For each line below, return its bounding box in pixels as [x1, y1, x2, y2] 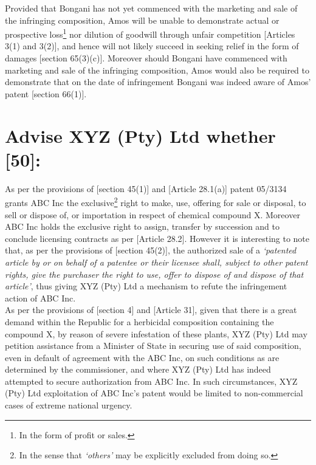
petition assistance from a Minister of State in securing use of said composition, [5, 339, 301, 352]
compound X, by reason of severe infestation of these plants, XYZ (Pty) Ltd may [5, 327, 307, 340]
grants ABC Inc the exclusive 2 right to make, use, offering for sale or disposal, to [5, 195, 306, 208]
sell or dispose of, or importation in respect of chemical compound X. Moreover [5, 208, 300, 221]
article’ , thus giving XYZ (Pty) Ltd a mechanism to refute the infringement [5, 280, 287, 292]
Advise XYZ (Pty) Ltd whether [5, 123, 276, 148]
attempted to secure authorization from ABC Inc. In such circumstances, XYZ [5, 374, 298, 387]
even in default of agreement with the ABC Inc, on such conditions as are [5, 351, 280, 363]
